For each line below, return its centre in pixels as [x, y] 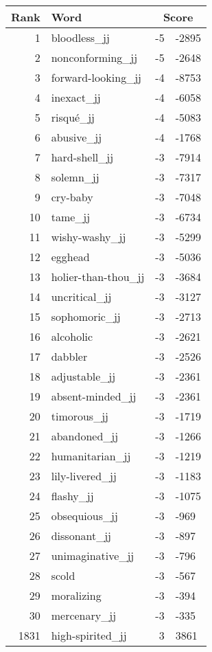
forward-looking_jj [96, 77]
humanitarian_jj [91, 456]
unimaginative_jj [93, 555]
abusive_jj [76, 137]
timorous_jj [80, 416]
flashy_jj [72, 496]
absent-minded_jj [94, 396]
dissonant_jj [81, 536]
